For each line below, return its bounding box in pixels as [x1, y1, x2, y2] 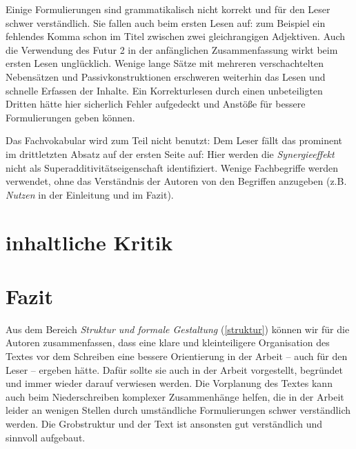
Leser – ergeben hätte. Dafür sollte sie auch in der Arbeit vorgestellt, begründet [6, 362, 344, 377]
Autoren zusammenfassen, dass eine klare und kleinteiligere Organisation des [6, 335, 330, 350]
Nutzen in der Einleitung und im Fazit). [6, 187, 174, 201]
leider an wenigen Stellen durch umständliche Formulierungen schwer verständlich [6, 403, 351, 417]
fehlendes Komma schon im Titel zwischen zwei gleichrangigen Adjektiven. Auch [6, 29, 346, 43]
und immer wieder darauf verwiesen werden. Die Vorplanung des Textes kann [6, 376, 333, 390]
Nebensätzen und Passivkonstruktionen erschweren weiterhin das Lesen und [6, 69, 326, 83]
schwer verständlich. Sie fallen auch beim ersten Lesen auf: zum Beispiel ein [6, 15, 326, 30]
